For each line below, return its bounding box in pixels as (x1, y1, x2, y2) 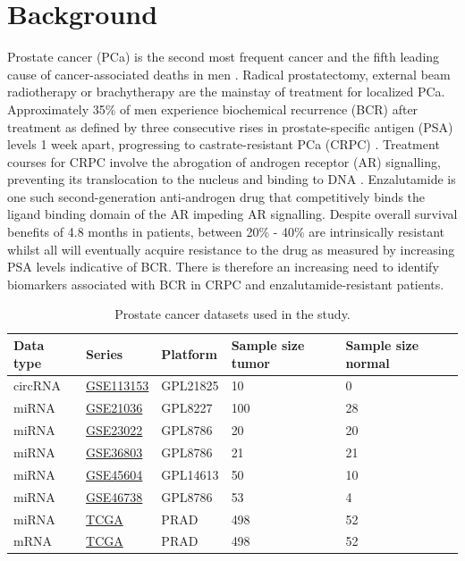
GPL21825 (161, 376, 219, 395)
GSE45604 (86, 465, 143, 483)
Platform (161, 344, 217, 363)
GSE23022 (86, 421, 143, 440)
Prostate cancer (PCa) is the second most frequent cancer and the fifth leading (7, 47, 440, 66)
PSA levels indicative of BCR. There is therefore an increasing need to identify (7, 257, 439, 276)
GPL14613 (161, 465, 219, 483)
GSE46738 (86, 487, 143, 506)
